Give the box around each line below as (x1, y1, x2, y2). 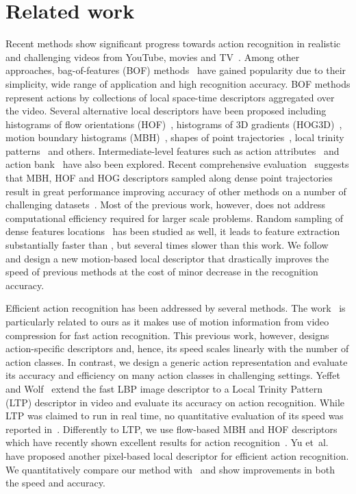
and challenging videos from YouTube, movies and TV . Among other (5, 49, 300, 64)
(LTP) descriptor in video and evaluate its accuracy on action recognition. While (5, 395, 344, 409)
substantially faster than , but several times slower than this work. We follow (5, 238, 329, 252)
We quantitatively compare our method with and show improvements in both (5, 462, 335, 476)
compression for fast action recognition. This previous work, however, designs (5, 328, 329, 342)
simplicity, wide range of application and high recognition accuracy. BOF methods (5, 76, 351, 90)
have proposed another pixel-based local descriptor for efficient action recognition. (5, 448, 349, 462)
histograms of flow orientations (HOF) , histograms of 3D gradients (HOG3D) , (5, 116, 342, 131)
